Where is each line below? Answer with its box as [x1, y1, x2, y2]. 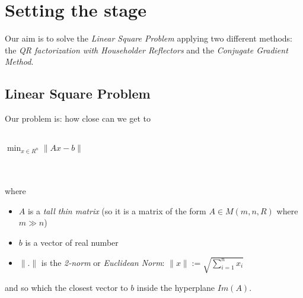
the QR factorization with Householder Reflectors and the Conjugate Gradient [5, 43, 288, 56]
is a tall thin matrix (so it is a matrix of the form [27, 204, 206, 217]
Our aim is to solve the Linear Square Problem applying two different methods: [5, 32, 292, 45]
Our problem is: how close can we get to [5, 112, 151, 125]
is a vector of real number [25, 236, 119, 249]
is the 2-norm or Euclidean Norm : [41, 256, 165, 268]
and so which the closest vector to [5, 281, 128, 293]
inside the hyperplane [136, 281, 215, 293]
